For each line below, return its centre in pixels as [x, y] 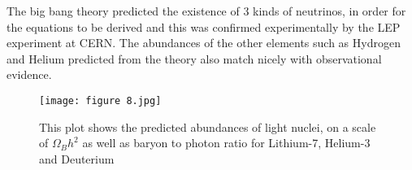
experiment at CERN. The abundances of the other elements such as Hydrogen [204, 43]
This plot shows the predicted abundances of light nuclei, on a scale [208, 126]
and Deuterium [77, 158]
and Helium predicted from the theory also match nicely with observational [194, 58]
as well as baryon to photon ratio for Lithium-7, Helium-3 [226, 143]
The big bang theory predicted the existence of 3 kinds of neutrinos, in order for [206, 11]
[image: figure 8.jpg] [100, 100]
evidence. [29, 74]
